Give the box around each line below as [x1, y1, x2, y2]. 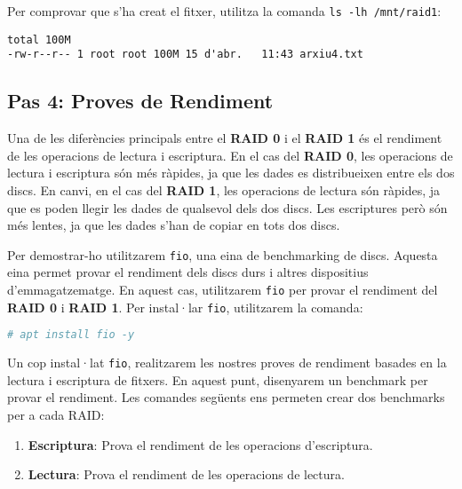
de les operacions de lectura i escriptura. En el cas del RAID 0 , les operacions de [7, 146, 453, 164]
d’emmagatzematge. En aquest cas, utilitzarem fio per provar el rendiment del [7, 280, 438, 298]
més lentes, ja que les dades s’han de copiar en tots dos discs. [7, 216, 340, 234]
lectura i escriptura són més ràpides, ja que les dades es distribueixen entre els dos [7, 163, 455, 182]
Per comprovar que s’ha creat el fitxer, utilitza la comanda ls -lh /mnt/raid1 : [7, 2, 442, 20]
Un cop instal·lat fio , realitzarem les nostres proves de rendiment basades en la [7, 353, 447, 372]
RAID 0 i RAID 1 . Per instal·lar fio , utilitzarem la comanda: [7, 297, 363, 316]
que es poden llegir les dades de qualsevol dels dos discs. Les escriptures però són [7, 198, 448, 217]
